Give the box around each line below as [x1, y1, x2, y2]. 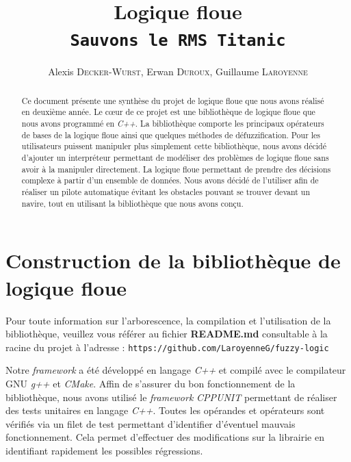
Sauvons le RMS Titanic [70, 31, 286, 51]
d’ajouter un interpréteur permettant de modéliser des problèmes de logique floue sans [21, 152, 329, 164]
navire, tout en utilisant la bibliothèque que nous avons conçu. [21, 197, 244, 209]
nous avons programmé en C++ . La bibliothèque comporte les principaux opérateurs [21, 118, 324, 129]
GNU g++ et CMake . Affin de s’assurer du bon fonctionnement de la [5, 376, 296, 390]
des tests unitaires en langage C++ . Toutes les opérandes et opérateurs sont [5, 403, 325, 418]
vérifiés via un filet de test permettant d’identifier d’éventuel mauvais [5, 416, 296, 431]
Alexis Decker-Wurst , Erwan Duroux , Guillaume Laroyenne [48, 64, 308, 79]
